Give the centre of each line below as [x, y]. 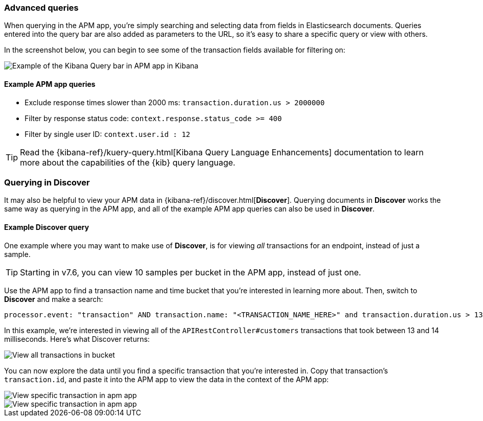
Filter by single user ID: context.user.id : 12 [107, 134]
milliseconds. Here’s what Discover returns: [77, 339]
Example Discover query [47, 227]
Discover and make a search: [54, 299]
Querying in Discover [47, 182]
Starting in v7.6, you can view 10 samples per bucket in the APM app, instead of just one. [191, 272]
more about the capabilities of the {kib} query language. [128, 162]
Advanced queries [41, 8]
